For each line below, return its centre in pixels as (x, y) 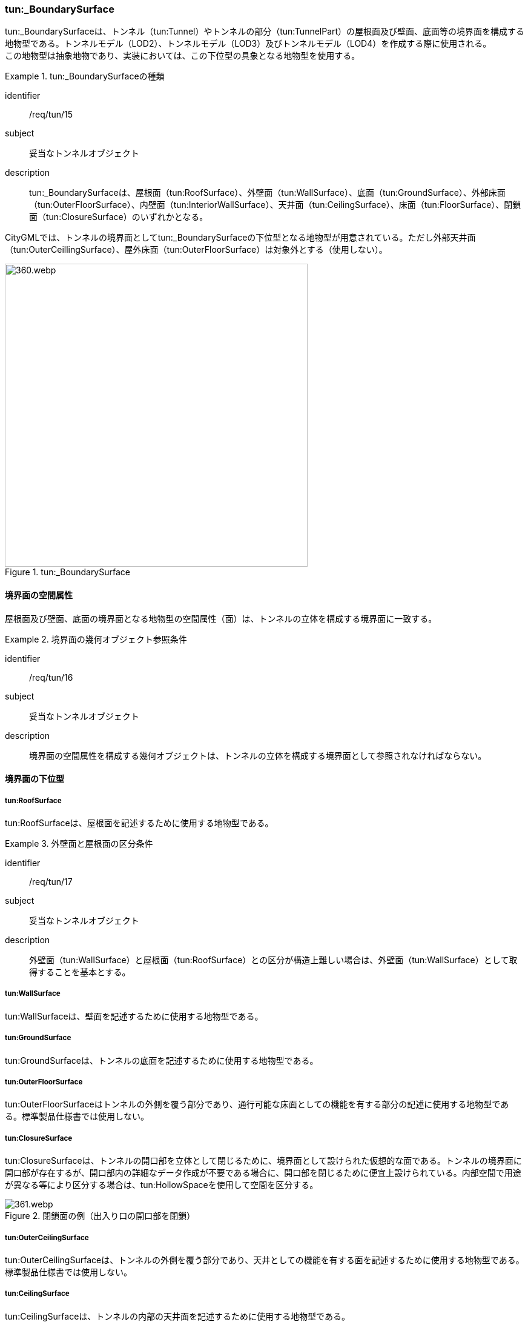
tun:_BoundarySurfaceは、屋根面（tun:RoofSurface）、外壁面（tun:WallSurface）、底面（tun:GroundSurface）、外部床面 (267, 193)
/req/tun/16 (51, 677)
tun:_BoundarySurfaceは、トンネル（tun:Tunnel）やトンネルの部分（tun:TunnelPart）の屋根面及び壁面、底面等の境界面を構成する (265, 32)
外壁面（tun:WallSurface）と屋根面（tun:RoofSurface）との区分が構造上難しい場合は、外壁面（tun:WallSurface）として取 (273, 960)
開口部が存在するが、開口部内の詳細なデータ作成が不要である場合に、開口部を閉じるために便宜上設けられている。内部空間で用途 (263, 1173)
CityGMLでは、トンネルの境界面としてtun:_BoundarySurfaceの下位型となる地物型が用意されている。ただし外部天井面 (240, 238)
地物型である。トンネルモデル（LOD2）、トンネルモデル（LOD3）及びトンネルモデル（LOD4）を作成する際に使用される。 (248, 44)
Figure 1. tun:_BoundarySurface (68, 572)
